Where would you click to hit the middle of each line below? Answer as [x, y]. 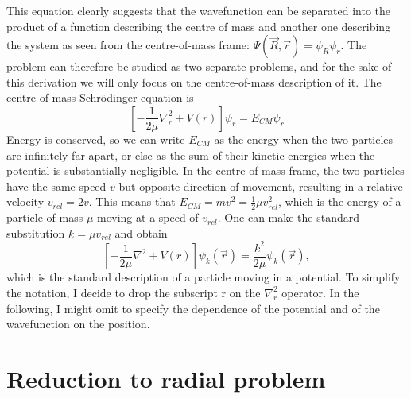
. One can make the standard [289, 217]
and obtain [141, 232]
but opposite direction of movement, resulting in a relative [261, 186]
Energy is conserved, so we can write [96, 139]
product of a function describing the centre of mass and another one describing [199, 26]
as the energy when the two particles [304, 139]
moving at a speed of [148, 217]
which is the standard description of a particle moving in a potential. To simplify [204, 277]
